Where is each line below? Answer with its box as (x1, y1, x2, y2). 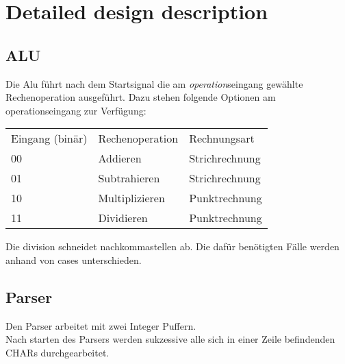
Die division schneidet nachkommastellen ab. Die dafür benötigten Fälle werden (5, 239, 340, 254)
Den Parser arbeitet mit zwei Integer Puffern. (5, 318, 196, 332)
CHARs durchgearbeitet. (5, 345, 110, 359)
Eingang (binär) (11, 130, 88, 147)
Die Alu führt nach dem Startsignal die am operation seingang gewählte (5, 76, 303, 90)
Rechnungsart (189, 130, 255, 147)
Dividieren (98, 210, 148, 226)
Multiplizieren (98, 190, 165, 206)
